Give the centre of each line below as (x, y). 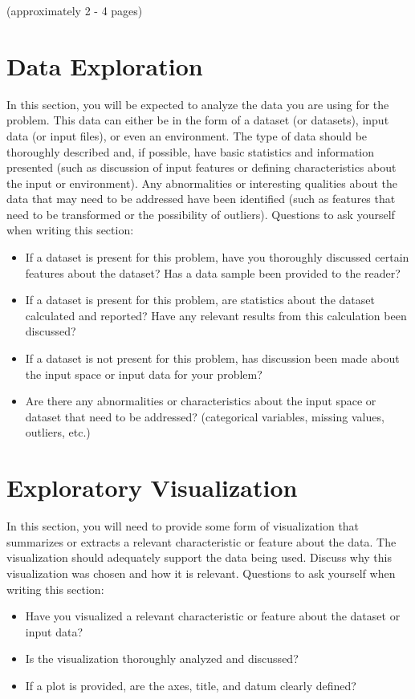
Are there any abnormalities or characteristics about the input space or (201, 401)
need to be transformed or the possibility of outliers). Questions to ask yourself (201, 214)
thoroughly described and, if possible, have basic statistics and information (191, 151)
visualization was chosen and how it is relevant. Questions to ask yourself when (201, 573)
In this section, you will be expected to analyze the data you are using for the (198, 104)
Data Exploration (105, 65)
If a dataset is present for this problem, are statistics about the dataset (200, 300)
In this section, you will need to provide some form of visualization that (183, 526)
